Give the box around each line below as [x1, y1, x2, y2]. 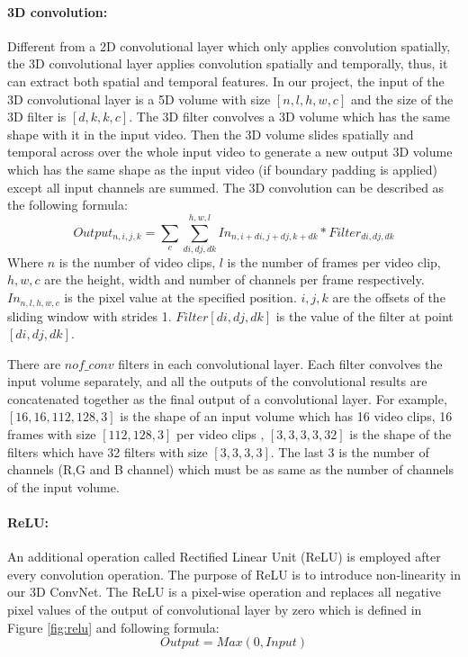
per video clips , [176, 425, 265, 444]
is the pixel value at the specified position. [64, 288, 297, 307]
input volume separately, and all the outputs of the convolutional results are [7, 372, 427, 391]
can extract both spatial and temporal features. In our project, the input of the [7, 71, 445, 90]
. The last [270, 442, 324, 461]
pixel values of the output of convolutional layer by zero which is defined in [7, 600, 422, 619]
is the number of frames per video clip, [227, 252, 441, 271]
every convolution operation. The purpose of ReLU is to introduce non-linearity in [7, 564, 461, 583]
